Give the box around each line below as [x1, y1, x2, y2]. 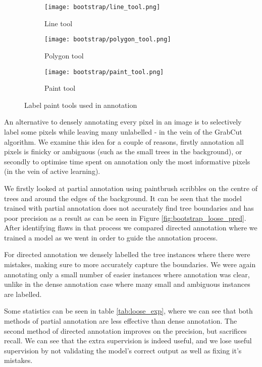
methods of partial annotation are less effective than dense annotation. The [4, 316, 237, 326]
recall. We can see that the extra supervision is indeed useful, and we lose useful [4, 335, 252, 346]
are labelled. [4, 288, 42, 299]
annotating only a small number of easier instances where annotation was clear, [4, 269, 250, 279]
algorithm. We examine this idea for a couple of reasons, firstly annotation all [4, 136, 244, 147]
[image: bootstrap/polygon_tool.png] [44, 36, 171, 43]
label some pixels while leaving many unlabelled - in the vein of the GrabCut [4, 126, 242, 137]
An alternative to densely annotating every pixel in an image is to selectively [4, 116, 242, 127]
